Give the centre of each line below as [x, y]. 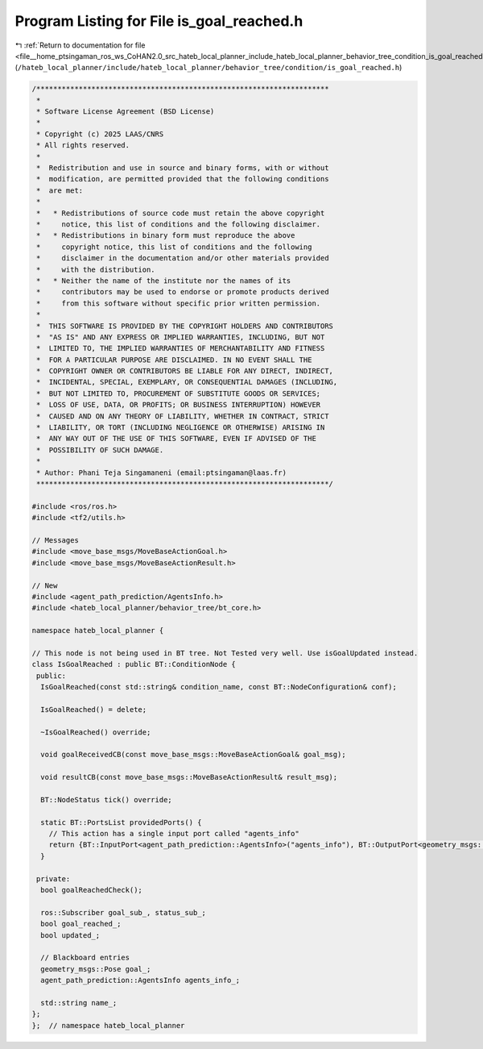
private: [54, 878]
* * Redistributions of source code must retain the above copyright [181, 213]
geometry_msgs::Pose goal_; [96, 969]
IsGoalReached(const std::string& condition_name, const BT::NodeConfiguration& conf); [219, 687]
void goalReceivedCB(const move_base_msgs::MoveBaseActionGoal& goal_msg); [193, 755]
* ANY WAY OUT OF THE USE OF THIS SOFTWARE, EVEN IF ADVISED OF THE [177, 439]
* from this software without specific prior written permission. [179, 303]
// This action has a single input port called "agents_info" [174, 834]
